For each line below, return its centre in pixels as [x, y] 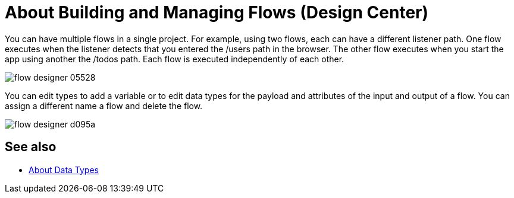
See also [31, 147]
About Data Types [64, 170]
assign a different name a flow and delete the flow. [104, 106]
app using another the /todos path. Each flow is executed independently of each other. [175, 59]
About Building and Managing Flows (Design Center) [217, 12]
